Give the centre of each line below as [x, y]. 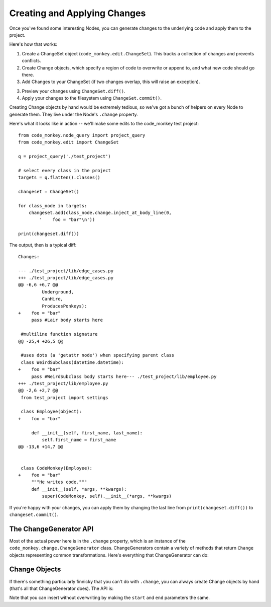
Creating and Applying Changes [78, 13]
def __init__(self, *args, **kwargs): [79, 489]
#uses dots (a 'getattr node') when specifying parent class [98, 355]
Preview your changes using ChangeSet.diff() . [74, 91]
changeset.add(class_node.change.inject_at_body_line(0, [100, 212]
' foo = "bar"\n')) [67, 220]
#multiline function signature [59, 334]
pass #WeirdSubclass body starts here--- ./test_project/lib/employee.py [124, 376]
